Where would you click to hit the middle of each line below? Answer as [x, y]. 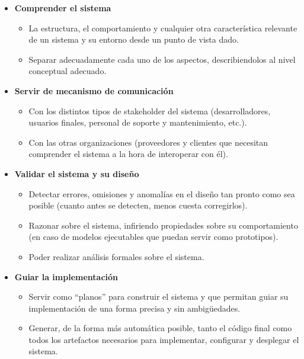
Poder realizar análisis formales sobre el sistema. [116, 256]
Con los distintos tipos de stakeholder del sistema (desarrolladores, [150, 110]
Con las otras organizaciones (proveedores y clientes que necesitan [148, 142]
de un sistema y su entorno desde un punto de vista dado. [134, 39]
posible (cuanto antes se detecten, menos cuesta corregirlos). [138, 205]
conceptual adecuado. [68, 71]
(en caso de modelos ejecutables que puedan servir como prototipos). [153, 237]
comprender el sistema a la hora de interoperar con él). [128, 154]
